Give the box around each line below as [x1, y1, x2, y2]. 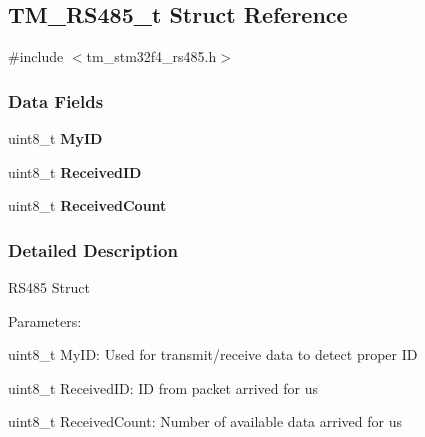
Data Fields [8, 88, 104, 113]
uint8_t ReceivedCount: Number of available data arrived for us [8, 411, 403, 432]
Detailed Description [8, 237, 178, 262]
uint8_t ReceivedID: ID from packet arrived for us [8, 377, 318, 398]
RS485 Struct [8, 277, 90, 298]
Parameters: [8, 310, 82, 331]
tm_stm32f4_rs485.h [86, 46, 217, 67]
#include [8, 46, 64, 67]
